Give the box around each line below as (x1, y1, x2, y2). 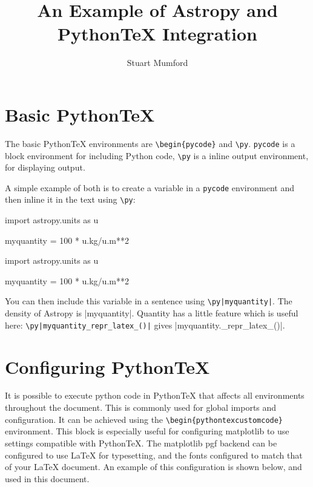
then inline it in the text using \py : (5, 193, 136, 206)
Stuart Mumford (127, 56, 188, 69)
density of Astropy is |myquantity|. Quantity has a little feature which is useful (5, 307, 298, 319)
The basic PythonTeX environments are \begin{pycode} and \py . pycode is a (5, 137, 295, 149)
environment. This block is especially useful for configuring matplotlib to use (5, 425, 289, 437)
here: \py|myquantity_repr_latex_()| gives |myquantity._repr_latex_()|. (5, 318, 285, 331)
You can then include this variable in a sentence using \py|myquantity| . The (5, 295, 292, 307)
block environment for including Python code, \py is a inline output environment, (5, 149, 309, 162)
